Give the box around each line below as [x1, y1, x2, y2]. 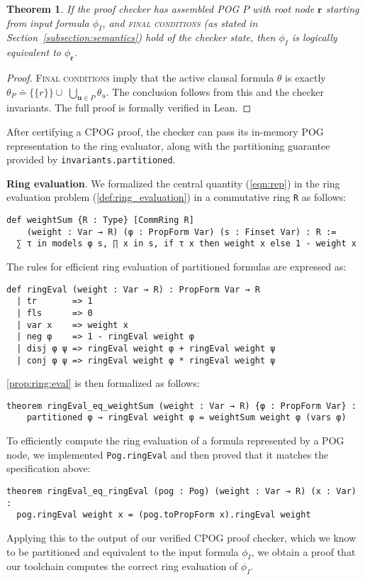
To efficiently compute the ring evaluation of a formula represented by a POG [6, 433, 344, 448]
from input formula [6, 15, 89, 30]
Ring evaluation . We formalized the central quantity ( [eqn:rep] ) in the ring [6, 175, 340, 190]
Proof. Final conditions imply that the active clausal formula [6, 70, 274, 84]
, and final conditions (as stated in [102, 15, 258, 30]
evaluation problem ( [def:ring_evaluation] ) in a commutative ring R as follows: [6, 190, 347, 204]
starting [325, 1, 359, 16]
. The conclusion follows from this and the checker [106, 84, 324, 99]
